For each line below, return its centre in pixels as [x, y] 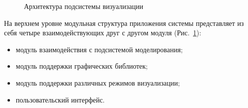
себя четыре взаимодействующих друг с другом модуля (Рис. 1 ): [103, 33]
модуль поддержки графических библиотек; [82, 66]
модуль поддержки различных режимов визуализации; [98, 82]
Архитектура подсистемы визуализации [84, 6]
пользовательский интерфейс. [60, 99]
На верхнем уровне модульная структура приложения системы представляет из [124, 23]
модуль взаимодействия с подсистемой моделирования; [99, 49]
